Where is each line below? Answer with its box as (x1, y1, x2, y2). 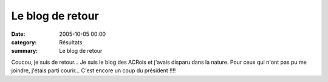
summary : (11, 47, 38, 55)
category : (11, 38, 37, 46)
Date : (11, 30, 26, 38)
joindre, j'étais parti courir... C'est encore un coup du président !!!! (11, 67, 176, 74)
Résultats (59, 38, 83, 46)
